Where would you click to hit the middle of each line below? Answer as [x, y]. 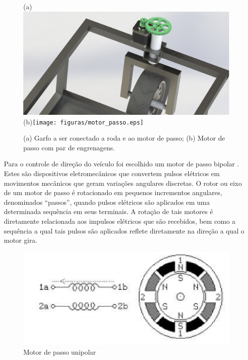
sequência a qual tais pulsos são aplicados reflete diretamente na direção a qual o [124, 230]
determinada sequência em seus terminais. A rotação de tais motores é [108, 211]
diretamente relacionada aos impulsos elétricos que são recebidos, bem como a [120, 221]
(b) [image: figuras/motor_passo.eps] [83, 121]
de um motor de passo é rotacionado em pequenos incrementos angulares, [113, 192]
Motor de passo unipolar [60, 351]
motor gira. [21, 240]
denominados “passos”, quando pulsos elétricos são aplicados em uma [107, 202]
